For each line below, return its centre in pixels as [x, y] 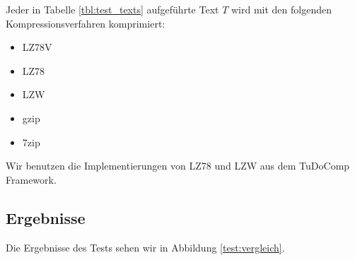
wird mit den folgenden [281, 9]
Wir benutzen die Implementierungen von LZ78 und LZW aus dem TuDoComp [178, 166]
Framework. [31, 179]
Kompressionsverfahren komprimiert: [86, 23]
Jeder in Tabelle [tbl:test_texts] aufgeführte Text [112, 9]
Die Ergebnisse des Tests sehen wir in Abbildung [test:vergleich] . [145, 247]
